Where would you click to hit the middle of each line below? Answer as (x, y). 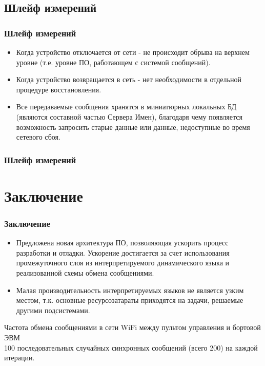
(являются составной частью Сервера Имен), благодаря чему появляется (129, 116)
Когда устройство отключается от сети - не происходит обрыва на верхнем (133, 52)
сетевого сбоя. (38, 137)
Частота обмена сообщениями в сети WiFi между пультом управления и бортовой (132, 327)
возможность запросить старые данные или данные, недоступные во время (133, 127)
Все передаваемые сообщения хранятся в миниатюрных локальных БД (126, 107)
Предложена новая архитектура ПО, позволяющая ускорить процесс (122, 243)
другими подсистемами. (53, 310)
